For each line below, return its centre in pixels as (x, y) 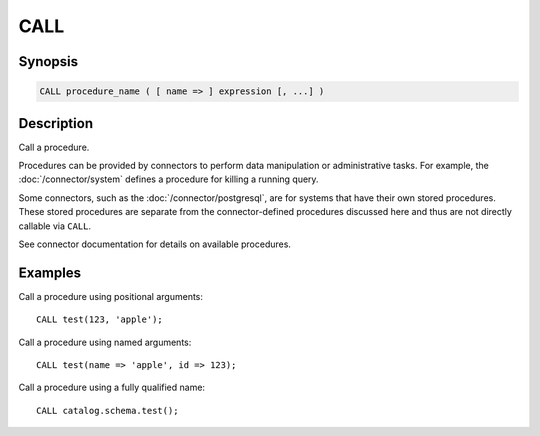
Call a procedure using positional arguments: (111, 296)
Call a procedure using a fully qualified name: (111, 387)
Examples (50, 272)
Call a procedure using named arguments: (105, 342)
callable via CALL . (55, 226)
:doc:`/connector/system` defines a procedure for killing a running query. (168, 179)
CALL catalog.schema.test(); (107, 410)
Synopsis (48, 61)
